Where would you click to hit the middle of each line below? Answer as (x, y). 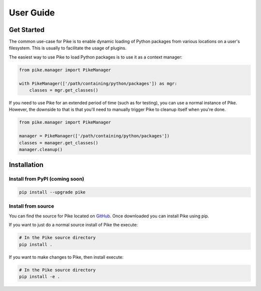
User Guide (32, 13)
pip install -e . (40, 276)
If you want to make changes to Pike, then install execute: (66, 257)
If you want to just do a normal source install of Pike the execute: (73, 225)
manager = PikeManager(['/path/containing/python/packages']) (94, 136)
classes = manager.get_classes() (59, 143)
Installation (26, 165)
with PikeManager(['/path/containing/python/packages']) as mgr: (98, 83)
